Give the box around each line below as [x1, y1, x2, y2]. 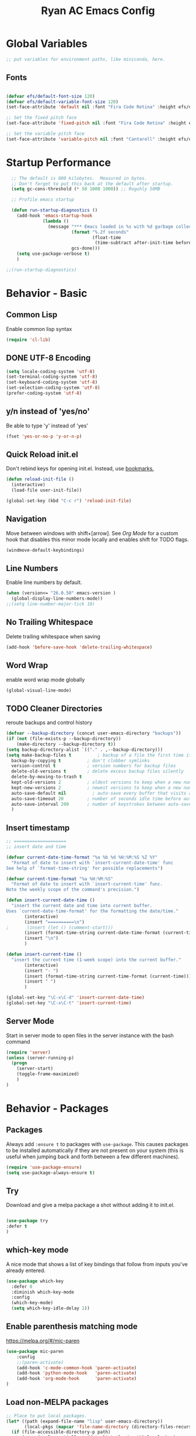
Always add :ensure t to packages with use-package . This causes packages [6, 1140, 188, 1147]
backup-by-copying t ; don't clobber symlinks [11, 757, 150, 764]
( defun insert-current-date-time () [6, 897, 95, 903]
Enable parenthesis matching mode [6, 1322, 138, 1332]
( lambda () [43, 218, 69, 224]
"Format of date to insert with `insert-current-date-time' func [11, 860, 174, 866]
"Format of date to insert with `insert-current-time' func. [11, 881, 163, 887]
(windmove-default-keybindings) [6, 547, 85, 553]
